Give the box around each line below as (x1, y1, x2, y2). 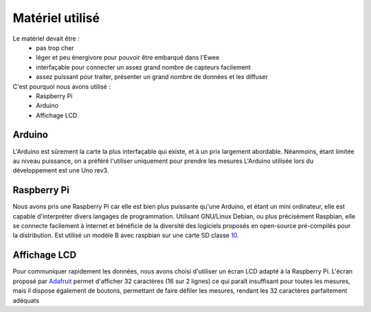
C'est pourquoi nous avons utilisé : (12, 82, 111, 91)
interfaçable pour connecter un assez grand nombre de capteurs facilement (36, 63, 251, 71)
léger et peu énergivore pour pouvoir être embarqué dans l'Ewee (36, 54, 220, 62)
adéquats (12, 296, 40, 304)
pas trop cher (36, 43, 75, 52)
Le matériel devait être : (12, 34, 80, 43)
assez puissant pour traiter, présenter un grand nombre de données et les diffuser (36, 73, 268, 81)
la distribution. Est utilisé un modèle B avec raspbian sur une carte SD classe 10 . (12, 231, 240, 240)
